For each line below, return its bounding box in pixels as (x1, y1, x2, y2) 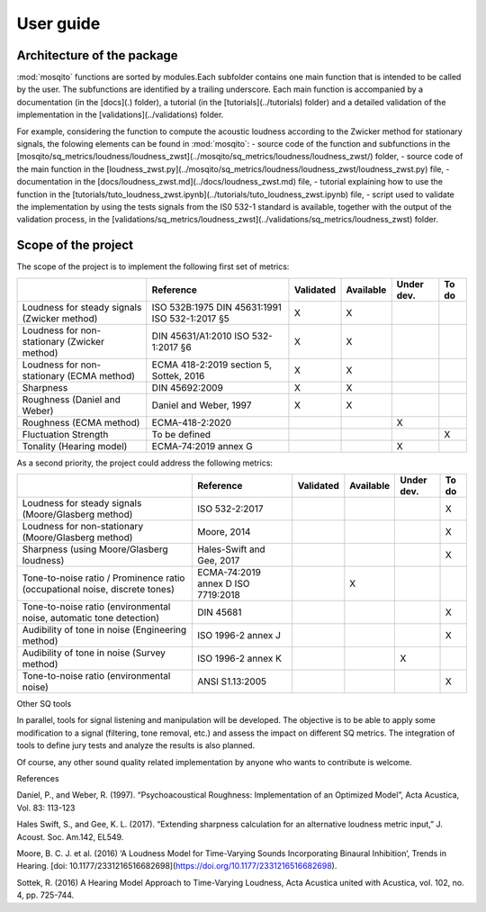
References (16, 773, 59, 783)
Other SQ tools (16, 699, 72, 709)
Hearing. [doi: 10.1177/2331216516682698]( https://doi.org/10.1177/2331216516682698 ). (16, 861, 337, 871)
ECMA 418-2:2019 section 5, (151, 358, 273, 371)
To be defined (151, 428, 211, 440)
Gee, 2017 (196, 555, 240, 567)
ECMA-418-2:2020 (151, 416, 232, 429)
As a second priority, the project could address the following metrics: (16, 457, 274, 468)
